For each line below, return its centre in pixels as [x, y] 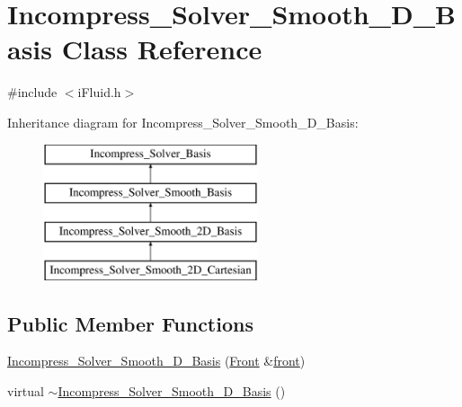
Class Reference [162, 49]
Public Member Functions [130, 323]
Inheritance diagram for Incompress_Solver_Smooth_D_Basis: [183, 122]
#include [32, 92]
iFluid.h [99, 92]
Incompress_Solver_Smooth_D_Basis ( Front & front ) [156, 361]
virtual [26, 391]
